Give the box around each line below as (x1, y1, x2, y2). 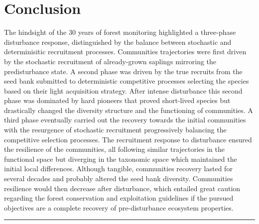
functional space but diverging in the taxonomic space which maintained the (4, 153, 237, 164)
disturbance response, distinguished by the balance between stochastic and (4, 36, 232, 47)
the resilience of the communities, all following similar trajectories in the (4, 144, 225, 154)
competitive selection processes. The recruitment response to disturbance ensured (4, 134, 252, 144)
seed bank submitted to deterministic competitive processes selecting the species (4, 76, 249, 86)
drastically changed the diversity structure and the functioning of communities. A (4, 105, 253, 115)
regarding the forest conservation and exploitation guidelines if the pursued (4, 193, 234, 203)
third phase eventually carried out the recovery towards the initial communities (4, 114, 246, 125)
